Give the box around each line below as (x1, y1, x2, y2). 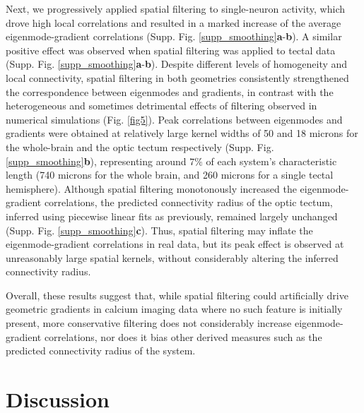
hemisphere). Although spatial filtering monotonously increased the (6, 181, 297, 196)
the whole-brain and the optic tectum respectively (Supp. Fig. (6, 139, 274, 154)
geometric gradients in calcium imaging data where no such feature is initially (6, 301, 343, 316)
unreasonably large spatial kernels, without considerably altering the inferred (6, 250, 339, 265)
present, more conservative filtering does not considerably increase (6, 316, 292, 330)
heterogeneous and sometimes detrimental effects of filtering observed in (6, 98, 317, 113)
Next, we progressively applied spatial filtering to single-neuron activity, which (6, 1, 345, 16)
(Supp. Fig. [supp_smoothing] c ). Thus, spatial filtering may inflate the (6, 222, 313, 237)
